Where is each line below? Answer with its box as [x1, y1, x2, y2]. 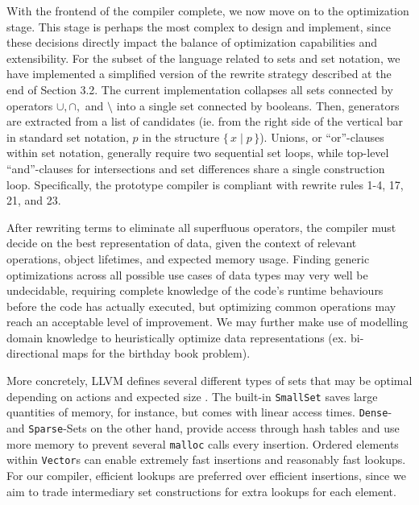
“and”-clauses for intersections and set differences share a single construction [6, 159, 385, 176]
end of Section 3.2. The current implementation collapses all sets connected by [6, 81, 393, 97]
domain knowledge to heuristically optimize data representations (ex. [6, 329, 347, 346]
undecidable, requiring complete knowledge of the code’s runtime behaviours [6, 282, 384, 299]
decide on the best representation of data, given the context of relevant [6, 234, 357, 251]
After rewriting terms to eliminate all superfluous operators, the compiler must [6, 218, 396, 235]
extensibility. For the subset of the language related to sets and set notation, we [6, 49, 400, 66]
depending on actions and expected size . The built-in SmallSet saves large [6, 387, 378, 404]
